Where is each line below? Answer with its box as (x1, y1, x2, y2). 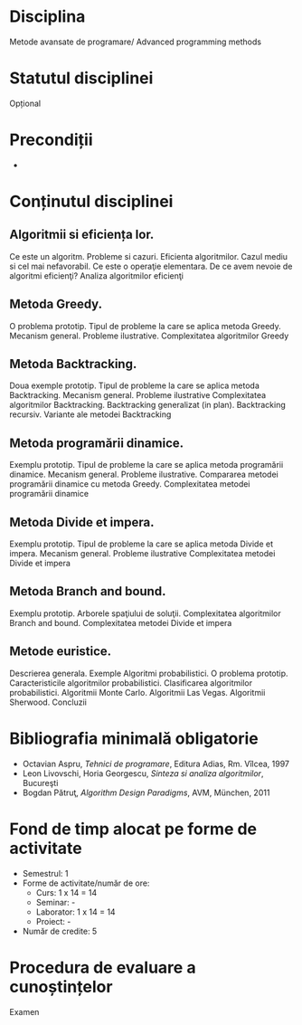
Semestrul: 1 (22, 868, 69, 878)
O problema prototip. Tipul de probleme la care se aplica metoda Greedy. (9, 320, 282, 331)
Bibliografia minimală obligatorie (9, 728, 260, 748)
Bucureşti (22, 777, 59, 788)
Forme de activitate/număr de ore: (22, 878, 150, 888)
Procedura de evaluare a (9, 957, 196, 978)
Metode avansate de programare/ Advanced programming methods (9, 36, 262, 47)
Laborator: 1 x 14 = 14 (35, 906, 116, 917)
